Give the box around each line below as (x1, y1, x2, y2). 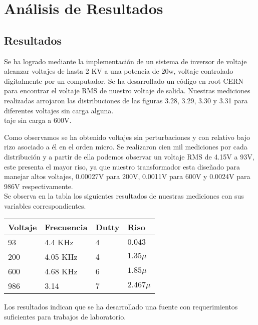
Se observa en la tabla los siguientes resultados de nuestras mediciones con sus (4, 191, 244, 201)
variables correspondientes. (4, 200, 86, 211)
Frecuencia (45, 221, 88, 233)
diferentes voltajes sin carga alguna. (4, 105, 114, 115)
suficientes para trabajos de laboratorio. (4, 311, 126, 322)
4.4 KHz (45, 236, 74, 248)
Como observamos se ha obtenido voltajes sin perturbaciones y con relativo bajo (4, 131, 250, 142)
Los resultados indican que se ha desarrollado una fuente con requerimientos (4, 301, 238, 312)
